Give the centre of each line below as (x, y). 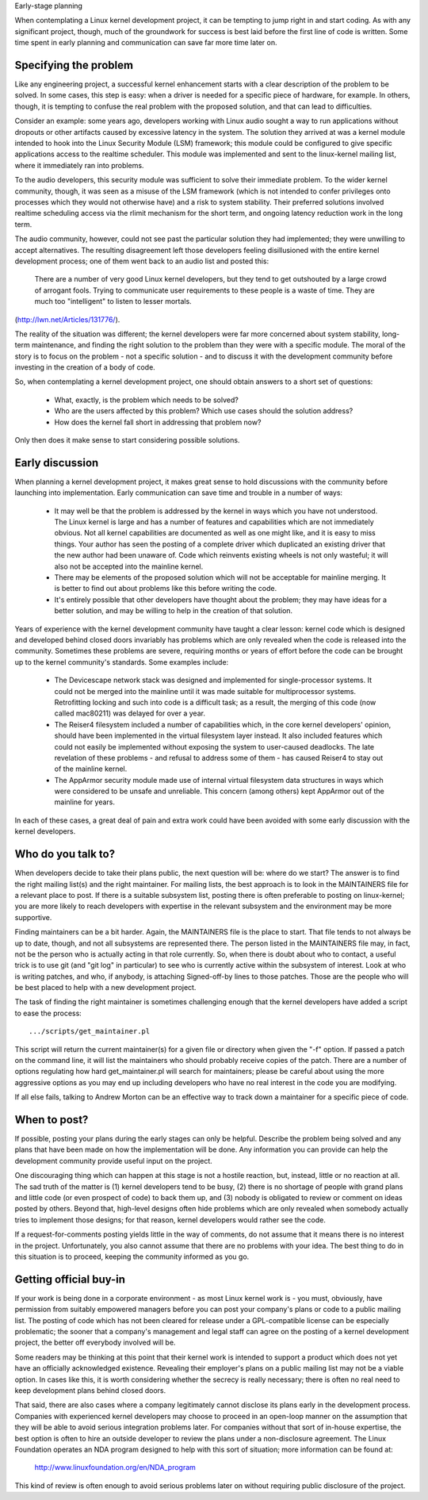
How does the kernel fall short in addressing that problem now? (158, 422)
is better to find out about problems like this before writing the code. (166, 589)
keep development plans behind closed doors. (90, 1391)
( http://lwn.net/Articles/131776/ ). (67, 319)
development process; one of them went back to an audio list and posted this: (142, 261)
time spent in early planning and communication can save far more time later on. (146, 43)
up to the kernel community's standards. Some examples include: (122, 662)
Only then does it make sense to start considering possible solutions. (127, 440)
